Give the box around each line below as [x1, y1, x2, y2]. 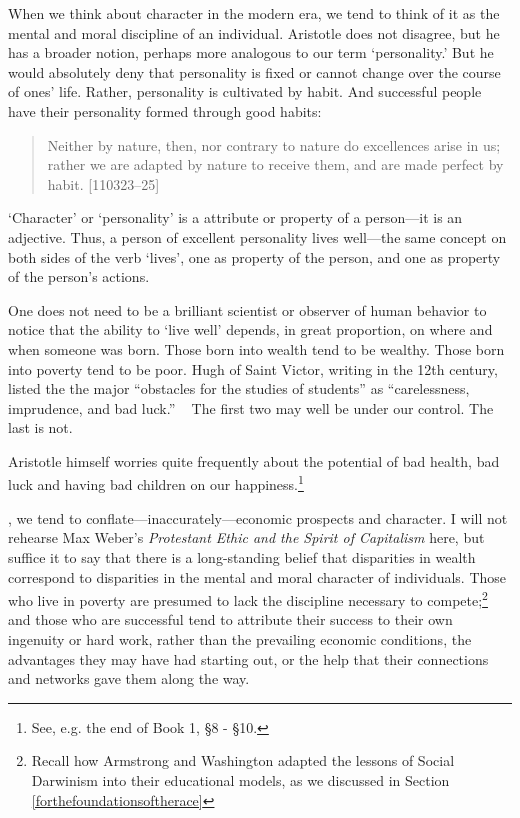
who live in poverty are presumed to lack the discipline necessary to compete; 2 [8, 587, 488, 610]
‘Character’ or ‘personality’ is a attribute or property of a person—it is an [8, 207, 463, 228]
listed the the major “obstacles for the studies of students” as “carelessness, [8, 378, 470, 399]
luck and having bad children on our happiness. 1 [8, 471, 304, 495]
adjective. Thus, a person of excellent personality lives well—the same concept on [8, 226, 507, 247]
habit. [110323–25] [47, 173, 160, 194]
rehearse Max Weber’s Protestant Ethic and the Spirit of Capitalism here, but [8, 527, 485, 548]
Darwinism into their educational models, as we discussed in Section [31, 769, 450, 790]
